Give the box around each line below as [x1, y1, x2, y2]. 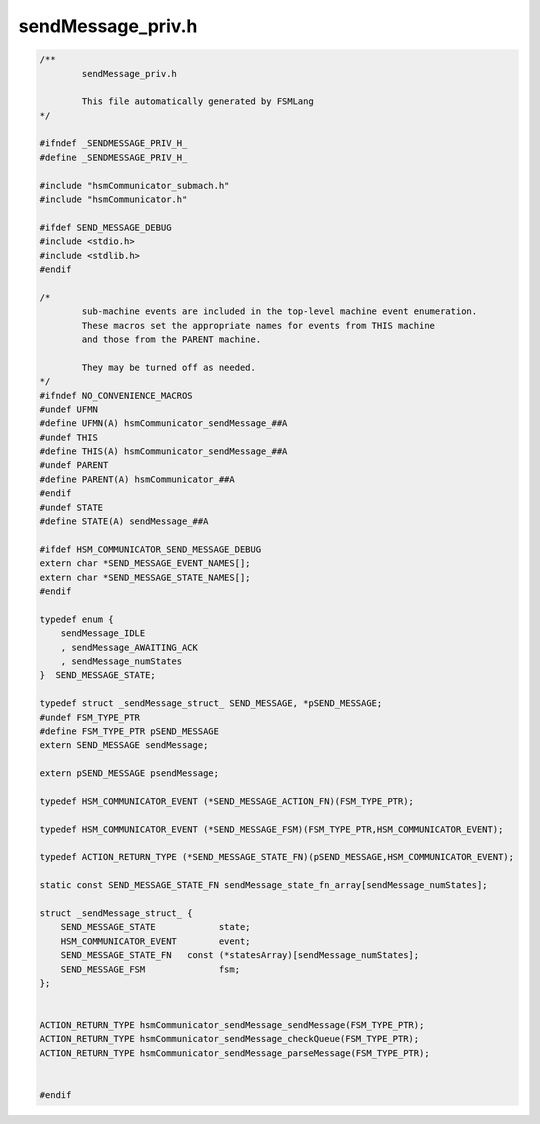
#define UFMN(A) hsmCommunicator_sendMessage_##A [39, 418, 288, 429]
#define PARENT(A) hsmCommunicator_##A [39, 473, 235, 485]
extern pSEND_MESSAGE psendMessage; [39, 768, 220, 779]
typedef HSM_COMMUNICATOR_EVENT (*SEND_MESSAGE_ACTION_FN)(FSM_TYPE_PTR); [39, 795, 415, 807]
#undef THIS [39, 431, 99, 443]
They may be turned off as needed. [81, 361, 257, 373]
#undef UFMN [39, 403, 99, 415]
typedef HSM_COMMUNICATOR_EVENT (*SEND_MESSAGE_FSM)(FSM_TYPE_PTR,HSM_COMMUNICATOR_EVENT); [39, 823, 504, 835]
